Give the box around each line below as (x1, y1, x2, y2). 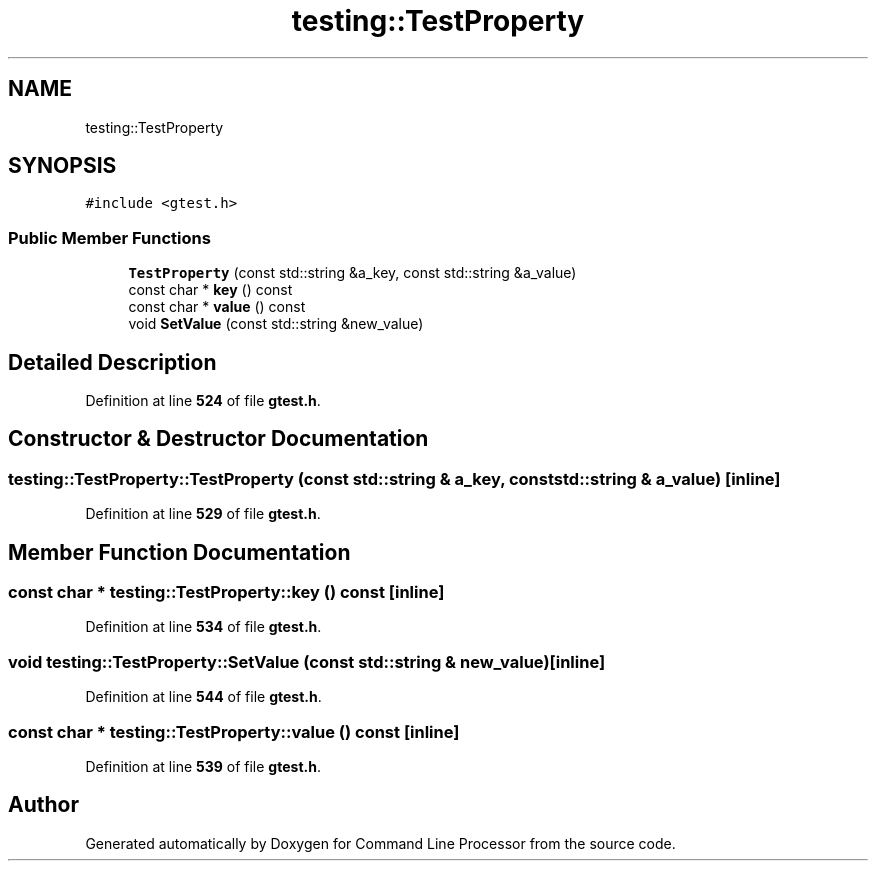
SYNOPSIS (8, 153, 117, 179)
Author (8, 792, 79, 818)
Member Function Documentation (8, 539, 351, 565)
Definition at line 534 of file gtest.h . (85, 618, 322, 636)
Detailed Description (8, 349, 217, 375)
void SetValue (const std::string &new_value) (128, 315, 424, 333)
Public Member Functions (8, 227, 211, 248)
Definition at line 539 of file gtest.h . (85, 757, 321, 775)
